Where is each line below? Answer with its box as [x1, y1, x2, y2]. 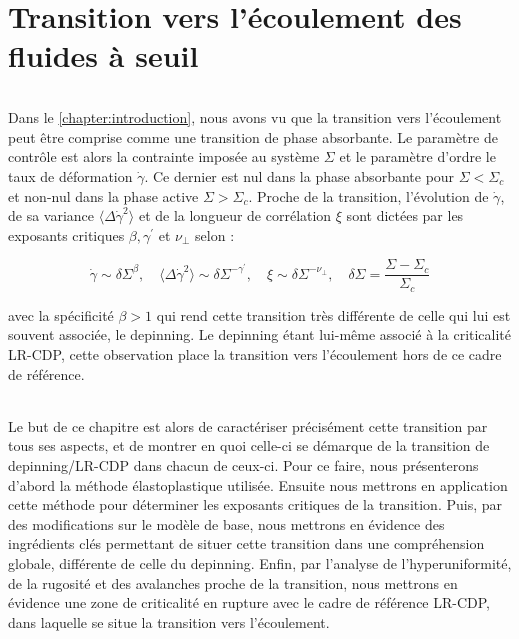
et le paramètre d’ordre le [339, 146, 496, 167]
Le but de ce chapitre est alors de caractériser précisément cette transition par [8, 415, 488, 436]
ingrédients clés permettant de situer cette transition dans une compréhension [8, 533, 485, 554]
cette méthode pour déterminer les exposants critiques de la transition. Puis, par [8, 494, 503, 515]
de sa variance [8, 205, 95, 226]
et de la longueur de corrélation [138, 205, 332, 226]
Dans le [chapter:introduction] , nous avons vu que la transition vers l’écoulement [8, 107, 502, 128]
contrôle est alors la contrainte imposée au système [8, 146, 320, 167]
